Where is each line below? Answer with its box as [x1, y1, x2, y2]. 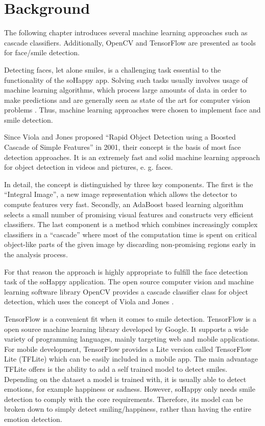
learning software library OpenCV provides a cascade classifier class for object [4, 286, 248, 297]
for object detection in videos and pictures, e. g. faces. [4, 162, 173, 172]
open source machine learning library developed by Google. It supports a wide [4, 323, 249, 334]
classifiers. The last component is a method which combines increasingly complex [4, 219, 258, 230]
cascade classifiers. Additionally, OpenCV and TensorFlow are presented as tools [4, 37, 256, 48]
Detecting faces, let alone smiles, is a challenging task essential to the [4, 64, 221, 75]
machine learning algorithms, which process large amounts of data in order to [4, 84, 247, 95]
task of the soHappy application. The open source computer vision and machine [4, 276, 254, 287]
